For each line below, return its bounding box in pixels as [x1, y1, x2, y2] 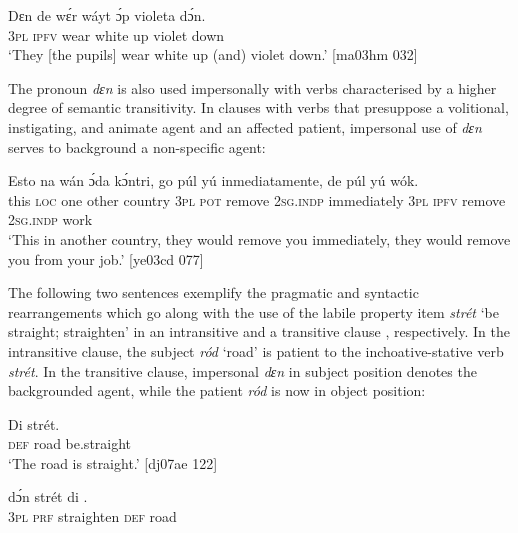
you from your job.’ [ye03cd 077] [8, 248, 204, 269]
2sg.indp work [8, 209, 93, 230]
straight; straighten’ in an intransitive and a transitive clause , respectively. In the [8, 321, 510, 342]
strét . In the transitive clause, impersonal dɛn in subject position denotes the [8, 360, 477, 381]
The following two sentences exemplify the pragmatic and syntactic [8, 282, 419, 303]
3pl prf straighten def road [8, 506, 177, 527]
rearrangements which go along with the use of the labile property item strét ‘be [8, 301, 499, 322]
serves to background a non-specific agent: [8, 136, 266, 157]
